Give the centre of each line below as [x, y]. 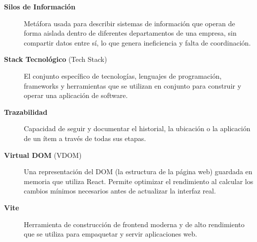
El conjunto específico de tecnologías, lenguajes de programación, [123, 75]
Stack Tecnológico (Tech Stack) [56, 59]
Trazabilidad [26, 112]
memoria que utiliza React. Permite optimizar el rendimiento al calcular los [139, 181]
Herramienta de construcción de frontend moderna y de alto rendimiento [134, 224]
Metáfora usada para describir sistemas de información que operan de [129, 23]
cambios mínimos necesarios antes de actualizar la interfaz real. [120, 191]
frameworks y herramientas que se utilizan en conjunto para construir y [133, 85]
